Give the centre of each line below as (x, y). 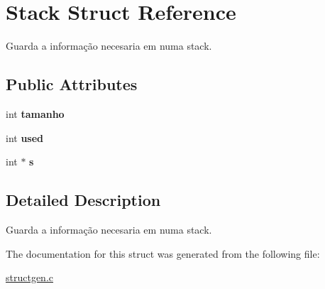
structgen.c (30, 277)
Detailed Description (83, 200)
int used (25, 137)
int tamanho (35, 113)
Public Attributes (72, 84)
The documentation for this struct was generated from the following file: (163, 253)
